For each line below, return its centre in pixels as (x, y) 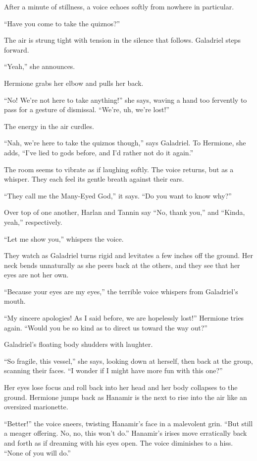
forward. (17, 49)
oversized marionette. (36, 407)
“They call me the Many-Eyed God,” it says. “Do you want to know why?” (118, 195)
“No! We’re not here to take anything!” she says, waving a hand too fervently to (126, 99)
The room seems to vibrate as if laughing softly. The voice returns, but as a (119, 169)
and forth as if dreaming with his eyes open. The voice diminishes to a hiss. (119, 443)
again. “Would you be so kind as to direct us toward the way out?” (106, 327)
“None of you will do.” (37, 452)
